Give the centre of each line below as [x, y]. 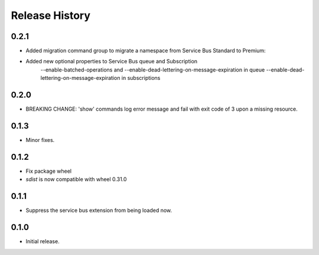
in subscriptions [141, 78]
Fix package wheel [49, 171]
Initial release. [43, 241]
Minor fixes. [40, 140]
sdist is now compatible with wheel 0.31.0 [76, 179]
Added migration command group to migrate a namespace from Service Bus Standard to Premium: [146, 51]
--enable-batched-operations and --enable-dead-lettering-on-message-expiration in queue [153, 70]
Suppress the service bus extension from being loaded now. [99, 211]
